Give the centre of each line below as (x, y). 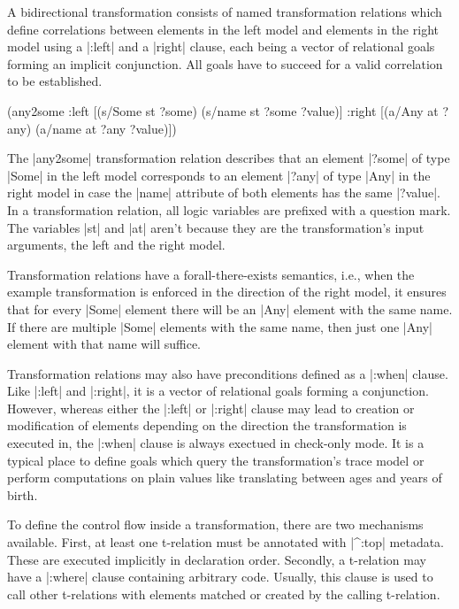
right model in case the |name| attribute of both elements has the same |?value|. (224, 193)
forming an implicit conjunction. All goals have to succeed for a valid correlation (225, 63)
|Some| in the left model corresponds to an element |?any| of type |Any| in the (219, 175)
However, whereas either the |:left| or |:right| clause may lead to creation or (211, 408)
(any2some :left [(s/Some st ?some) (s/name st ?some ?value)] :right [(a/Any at (223, 110)
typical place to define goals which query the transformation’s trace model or (216, 460)
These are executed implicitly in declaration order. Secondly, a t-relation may (217, 559)
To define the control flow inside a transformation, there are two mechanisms (215, 524)
